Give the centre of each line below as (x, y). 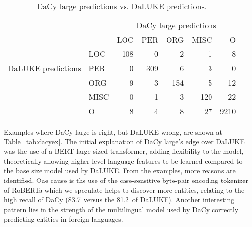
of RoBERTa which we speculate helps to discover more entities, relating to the (124, 190)
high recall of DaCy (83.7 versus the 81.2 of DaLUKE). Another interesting (119, 200)
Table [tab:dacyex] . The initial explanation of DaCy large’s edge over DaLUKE (124, 141)
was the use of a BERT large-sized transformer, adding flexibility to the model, (124, 151)
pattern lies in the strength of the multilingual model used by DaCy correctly (121, 209)
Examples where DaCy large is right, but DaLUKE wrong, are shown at (113, 132)
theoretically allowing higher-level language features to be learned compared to (123, 160)
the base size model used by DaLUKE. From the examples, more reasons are (120, 170)
